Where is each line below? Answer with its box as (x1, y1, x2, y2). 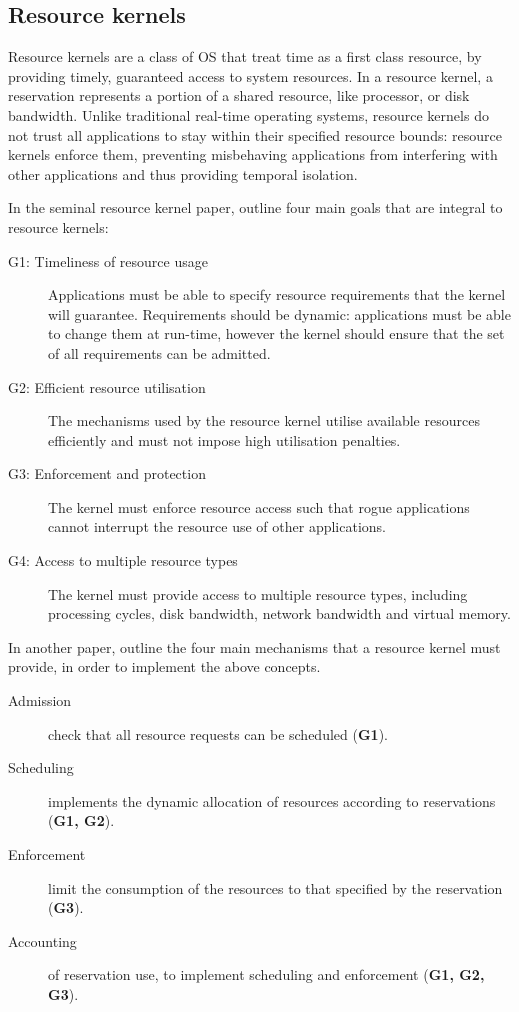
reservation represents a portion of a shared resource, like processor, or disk (8, 85, 470, 106)
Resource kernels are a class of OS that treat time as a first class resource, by (8, 46, 482, 67)
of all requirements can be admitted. (48, 342, 271, 363)
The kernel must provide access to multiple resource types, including (48, 583, 468, 604)
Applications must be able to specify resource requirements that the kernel (48, 284, 506, 305)
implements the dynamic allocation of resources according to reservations (48, 790, 496, 811)
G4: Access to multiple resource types (8, 550, 238, 571)
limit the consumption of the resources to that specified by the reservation (48, 877, 503, 898)
